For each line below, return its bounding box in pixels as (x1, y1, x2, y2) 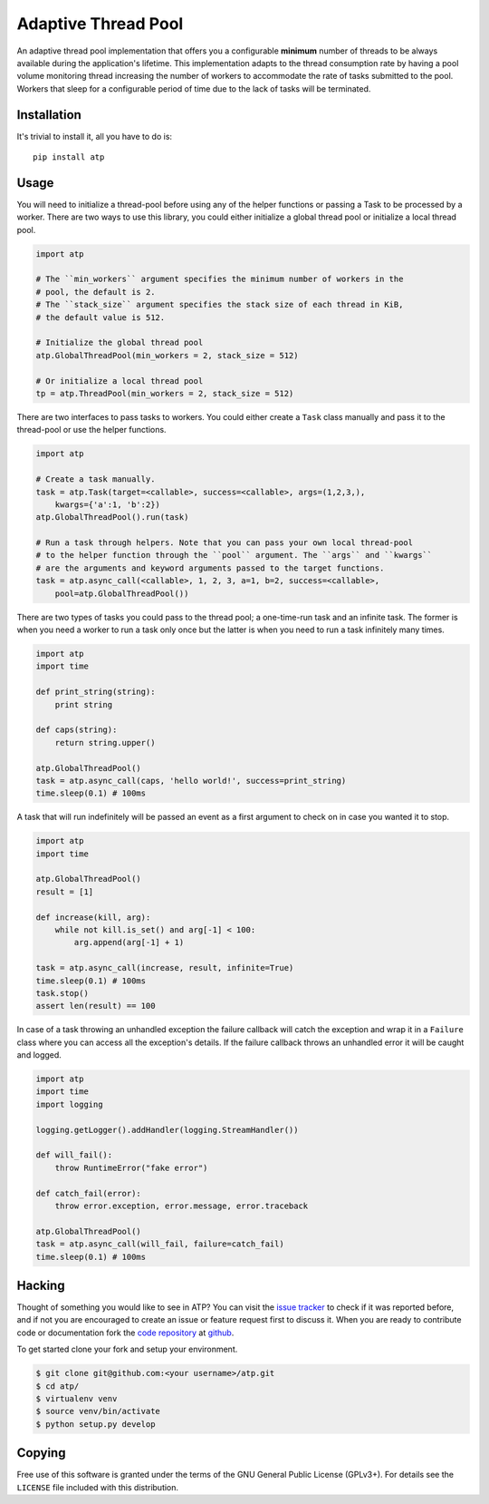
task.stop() (35, 988, 90, 998)
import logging (35, 1099, 103, 1109)
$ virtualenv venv (35, 1393, 118, 1403)
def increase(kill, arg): (35, 912, 151, 923)
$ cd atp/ (35, 1381, 80, 1392)
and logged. (16, 1050, 62, 1060)
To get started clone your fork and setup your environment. (16, 1343, 238, 1355)
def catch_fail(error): (35, 1188, 142, 1198)
